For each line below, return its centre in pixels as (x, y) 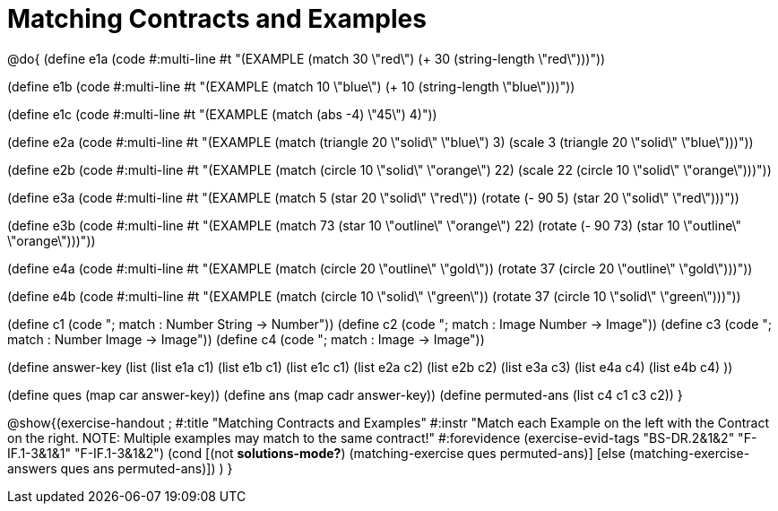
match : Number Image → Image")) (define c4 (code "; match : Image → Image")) (246, 339)
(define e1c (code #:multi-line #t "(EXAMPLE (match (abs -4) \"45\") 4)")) (222, 114)
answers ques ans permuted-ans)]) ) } (120, 468)
